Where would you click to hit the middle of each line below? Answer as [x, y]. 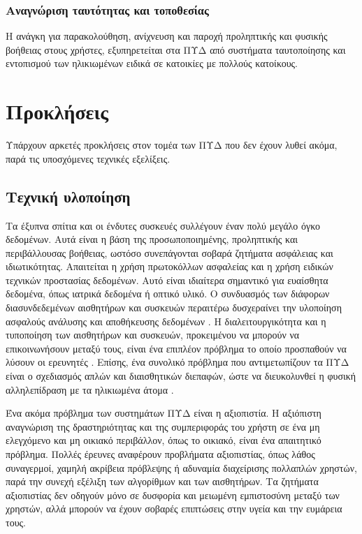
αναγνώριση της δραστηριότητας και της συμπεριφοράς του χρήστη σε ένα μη [163, 426]
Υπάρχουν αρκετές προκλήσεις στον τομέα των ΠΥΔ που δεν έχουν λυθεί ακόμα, [172, 145]
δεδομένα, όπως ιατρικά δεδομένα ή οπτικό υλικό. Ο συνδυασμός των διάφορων [168, 294]
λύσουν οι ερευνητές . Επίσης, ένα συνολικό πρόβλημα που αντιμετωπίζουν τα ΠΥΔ [178, 362]
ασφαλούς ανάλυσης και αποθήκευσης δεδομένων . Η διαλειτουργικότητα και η [166, 321]
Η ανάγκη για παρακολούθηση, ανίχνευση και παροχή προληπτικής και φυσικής [167, 36]
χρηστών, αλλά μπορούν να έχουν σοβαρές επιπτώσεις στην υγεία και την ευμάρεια [174, 509]
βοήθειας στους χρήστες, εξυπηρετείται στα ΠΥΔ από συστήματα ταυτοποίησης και [176, 49]
